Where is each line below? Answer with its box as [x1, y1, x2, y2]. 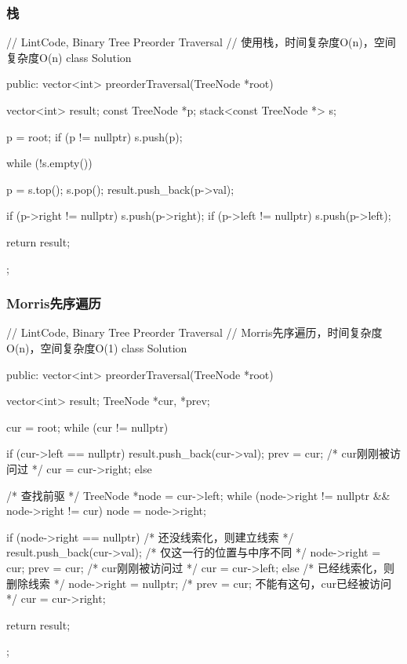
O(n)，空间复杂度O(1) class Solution [6, 339, 187, 356]
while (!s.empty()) [6, 155, 93, 171]
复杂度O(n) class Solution [6, 49, 132, 65]
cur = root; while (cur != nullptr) [6, 418, 169, 435]
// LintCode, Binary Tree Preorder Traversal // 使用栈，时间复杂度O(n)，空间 [6, 34, 396, 50]
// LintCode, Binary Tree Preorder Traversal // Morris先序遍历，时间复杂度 [6, 324, 383, 341]
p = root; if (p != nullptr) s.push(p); [6, 128, 183, 144]
